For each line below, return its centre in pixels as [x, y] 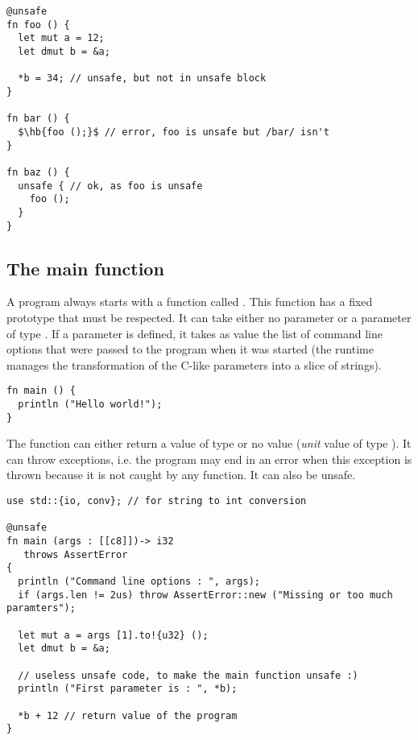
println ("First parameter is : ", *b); [128, 689]
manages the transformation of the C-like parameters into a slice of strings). [194, 364]
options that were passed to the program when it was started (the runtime [190, 349]
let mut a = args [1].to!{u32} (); [113, 635]
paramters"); [41, 608]
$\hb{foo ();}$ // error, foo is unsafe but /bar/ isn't [174, 132]
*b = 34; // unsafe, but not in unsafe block [142, 79]
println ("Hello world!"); [90, 404]
